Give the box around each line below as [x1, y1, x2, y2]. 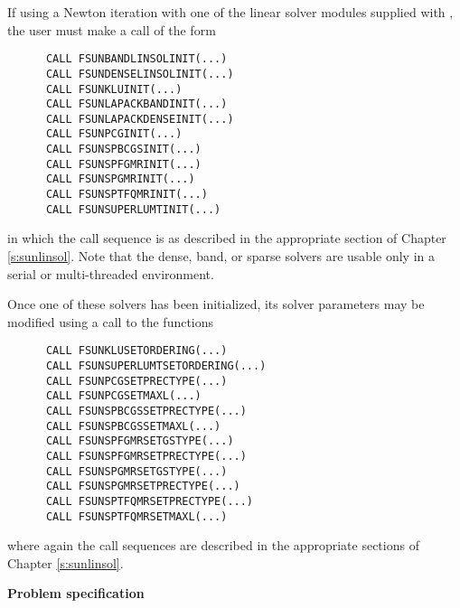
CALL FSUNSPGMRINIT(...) [45, 173, 195, 186]
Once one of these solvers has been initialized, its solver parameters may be [7, 295, 425, 313]
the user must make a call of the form [7, 20, 216, 39]
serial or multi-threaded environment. [7, 264, 214, 283]
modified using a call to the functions [7, 312, 214, 331]
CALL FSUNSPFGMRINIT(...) [45, 157, 202, 171]
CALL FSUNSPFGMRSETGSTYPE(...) [45, 435, 234, 448]
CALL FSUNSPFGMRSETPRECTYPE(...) [45, 449, 247, 463]
